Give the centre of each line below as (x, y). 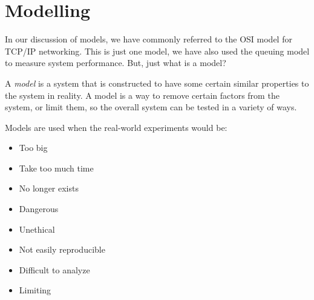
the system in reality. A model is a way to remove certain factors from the (142, 95)
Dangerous (39, 209)
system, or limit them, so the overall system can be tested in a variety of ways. (151, 107)
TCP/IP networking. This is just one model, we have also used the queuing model (157, 51)
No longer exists (49, 188)
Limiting (35, 290)
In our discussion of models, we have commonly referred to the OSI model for (149, 39)
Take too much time (56, 168)
